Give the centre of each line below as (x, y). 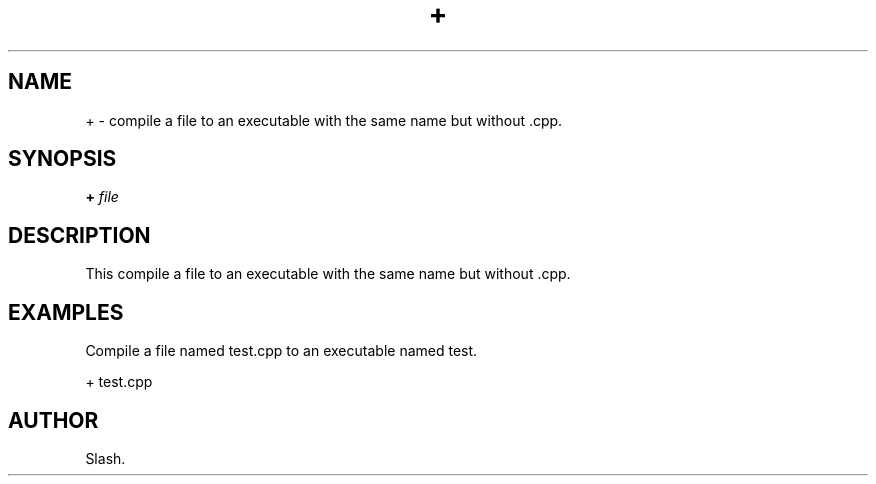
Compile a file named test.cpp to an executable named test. (281, 351)
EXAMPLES (66, 312)
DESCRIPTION (79, 235)
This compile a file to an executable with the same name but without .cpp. (328, 274)
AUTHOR (53, 420)
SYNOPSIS (62, 159)
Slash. (105, 458)
